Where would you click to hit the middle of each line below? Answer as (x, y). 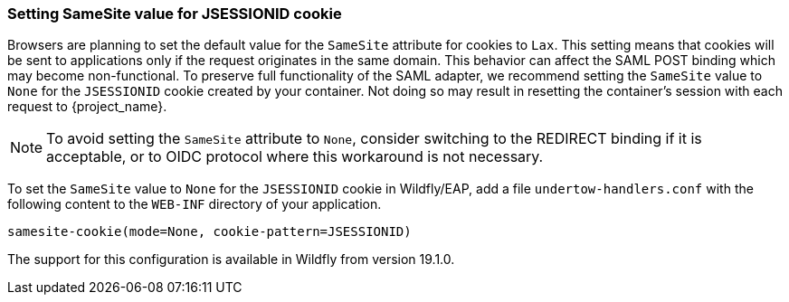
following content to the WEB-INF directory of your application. (195, 204)
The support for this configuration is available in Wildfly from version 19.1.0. (231, 260)
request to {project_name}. (87, 107)
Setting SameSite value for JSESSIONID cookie (175, 14)
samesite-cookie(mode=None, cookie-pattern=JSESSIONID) (209, 232)
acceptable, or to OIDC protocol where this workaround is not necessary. (295, 157)
